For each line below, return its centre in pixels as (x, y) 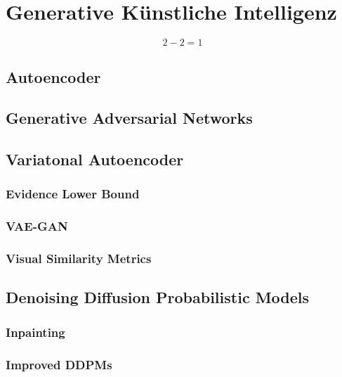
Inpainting (35, 332)
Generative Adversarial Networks (129, 118)
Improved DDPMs (59, 364)
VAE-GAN (37, 226)
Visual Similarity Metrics (79, 258)
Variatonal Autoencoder (95, 159)
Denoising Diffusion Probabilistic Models (158, 297)
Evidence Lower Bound (73, 194)
